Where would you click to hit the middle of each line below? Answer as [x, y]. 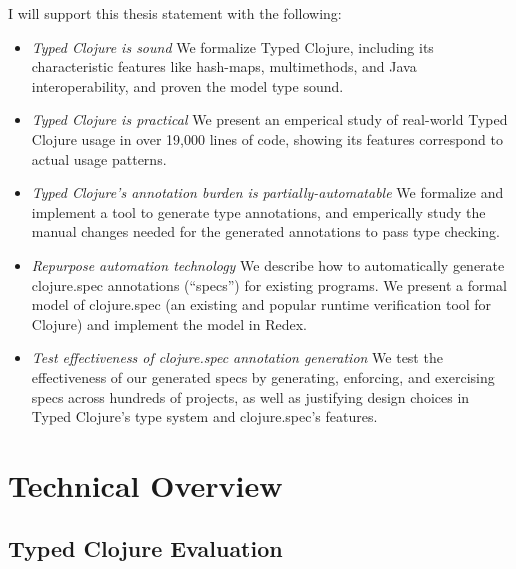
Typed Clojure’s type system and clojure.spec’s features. [204, 416]
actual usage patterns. [99, 158]
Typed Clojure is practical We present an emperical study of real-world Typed [269, 119]
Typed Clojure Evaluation [145, 548]
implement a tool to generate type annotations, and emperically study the [258, 211]
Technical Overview [145, 484]
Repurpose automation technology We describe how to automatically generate [268, 264]
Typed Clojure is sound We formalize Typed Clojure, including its [232, 46]
